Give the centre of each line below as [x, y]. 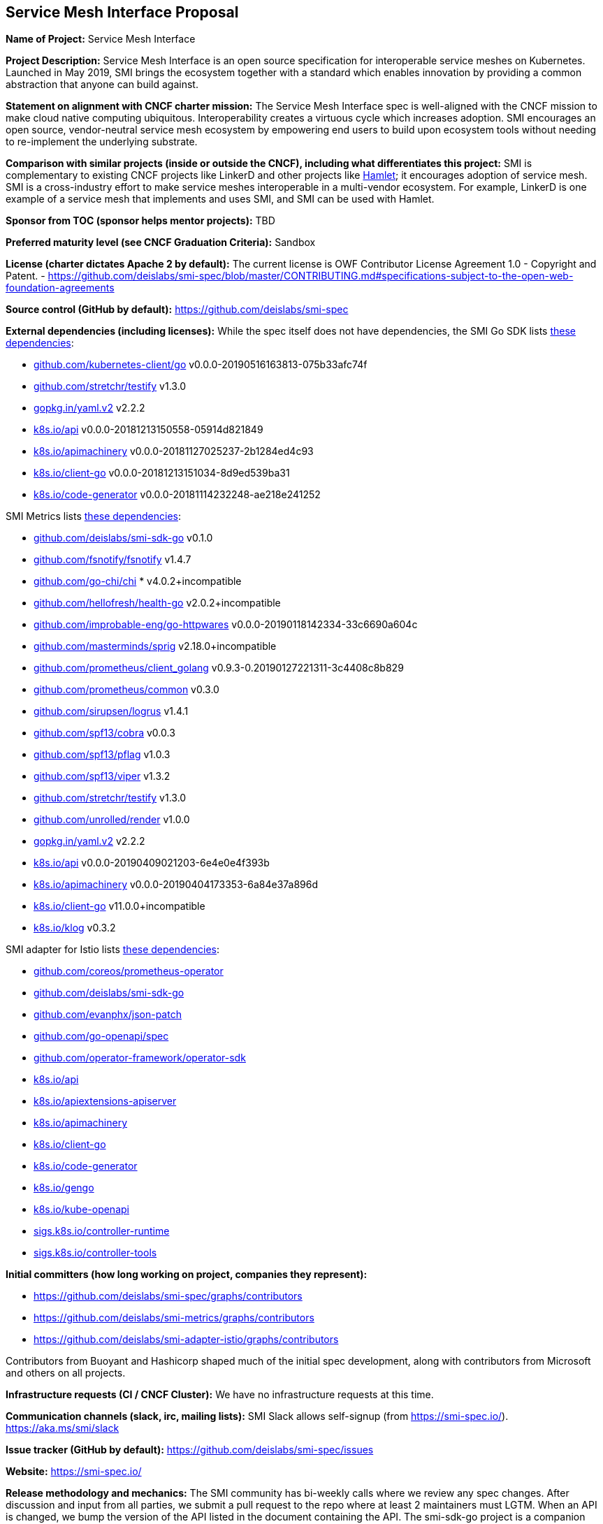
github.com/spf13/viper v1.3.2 [102, 776]
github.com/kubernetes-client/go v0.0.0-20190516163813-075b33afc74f [201, 365]
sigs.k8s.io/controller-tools [95, 1253]
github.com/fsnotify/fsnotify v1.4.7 [112, 560]
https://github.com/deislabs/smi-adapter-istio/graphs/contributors [186, 1340]
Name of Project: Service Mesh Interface [101, 39]
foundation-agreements [60, 288]
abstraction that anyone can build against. [102, 85]
